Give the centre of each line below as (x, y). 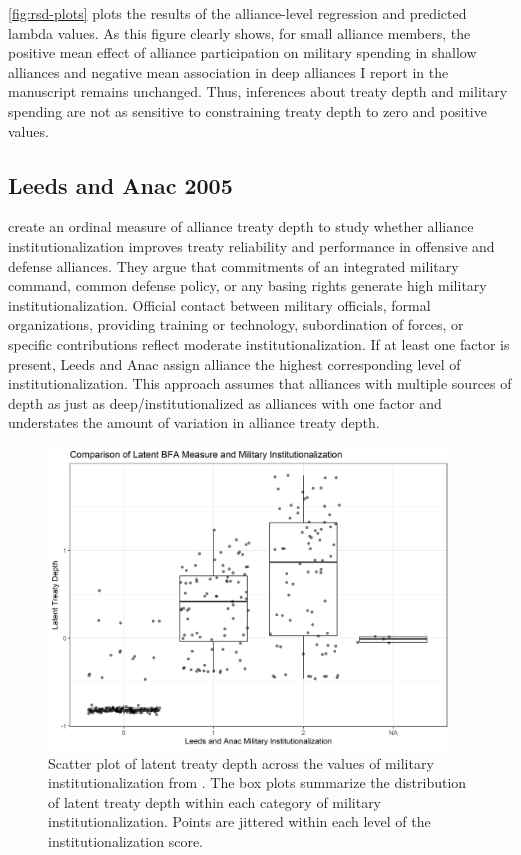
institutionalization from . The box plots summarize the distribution (257, 782)
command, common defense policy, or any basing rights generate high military (247, 285)
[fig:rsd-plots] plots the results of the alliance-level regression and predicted (237, 13)
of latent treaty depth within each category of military (215, 801)
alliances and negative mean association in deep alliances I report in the (228, 71)
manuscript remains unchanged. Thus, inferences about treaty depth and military (258, 91)
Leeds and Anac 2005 (120, 184)
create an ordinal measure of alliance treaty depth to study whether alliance (241, 226)
